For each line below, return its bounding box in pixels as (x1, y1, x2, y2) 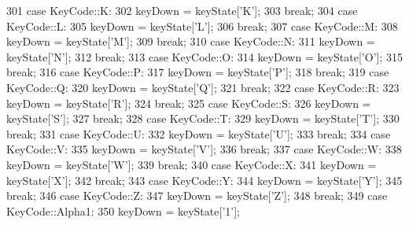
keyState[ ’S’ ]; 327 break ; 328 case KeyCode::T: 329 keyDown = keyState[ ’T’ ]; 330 (6, 110, 400, 127)
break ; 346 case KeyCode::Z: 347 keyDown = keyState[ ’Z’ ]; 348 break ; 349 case (6, 187, 388, 204)
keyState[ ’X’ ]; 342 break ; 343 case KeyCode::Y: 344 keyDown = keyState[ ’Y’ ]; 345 (6, 172, 403, 188)
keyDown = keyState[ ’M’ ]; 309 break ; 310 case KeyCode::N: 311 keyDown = (6, 33, 375, 50)
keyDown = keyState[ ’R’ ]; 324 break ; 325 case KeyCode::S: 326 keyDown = (6, 94, 371, 111)
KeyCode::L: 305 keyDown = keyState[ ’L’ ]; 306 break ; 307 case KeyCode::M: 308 (6, 17, 398, 34)
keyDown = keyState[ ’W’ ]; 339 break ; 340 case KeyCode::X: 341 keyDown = (6, 156, 377, 172)
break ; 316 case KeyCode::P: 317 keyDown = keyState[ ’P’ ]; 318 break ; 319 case (6, 64, 389, 80)
